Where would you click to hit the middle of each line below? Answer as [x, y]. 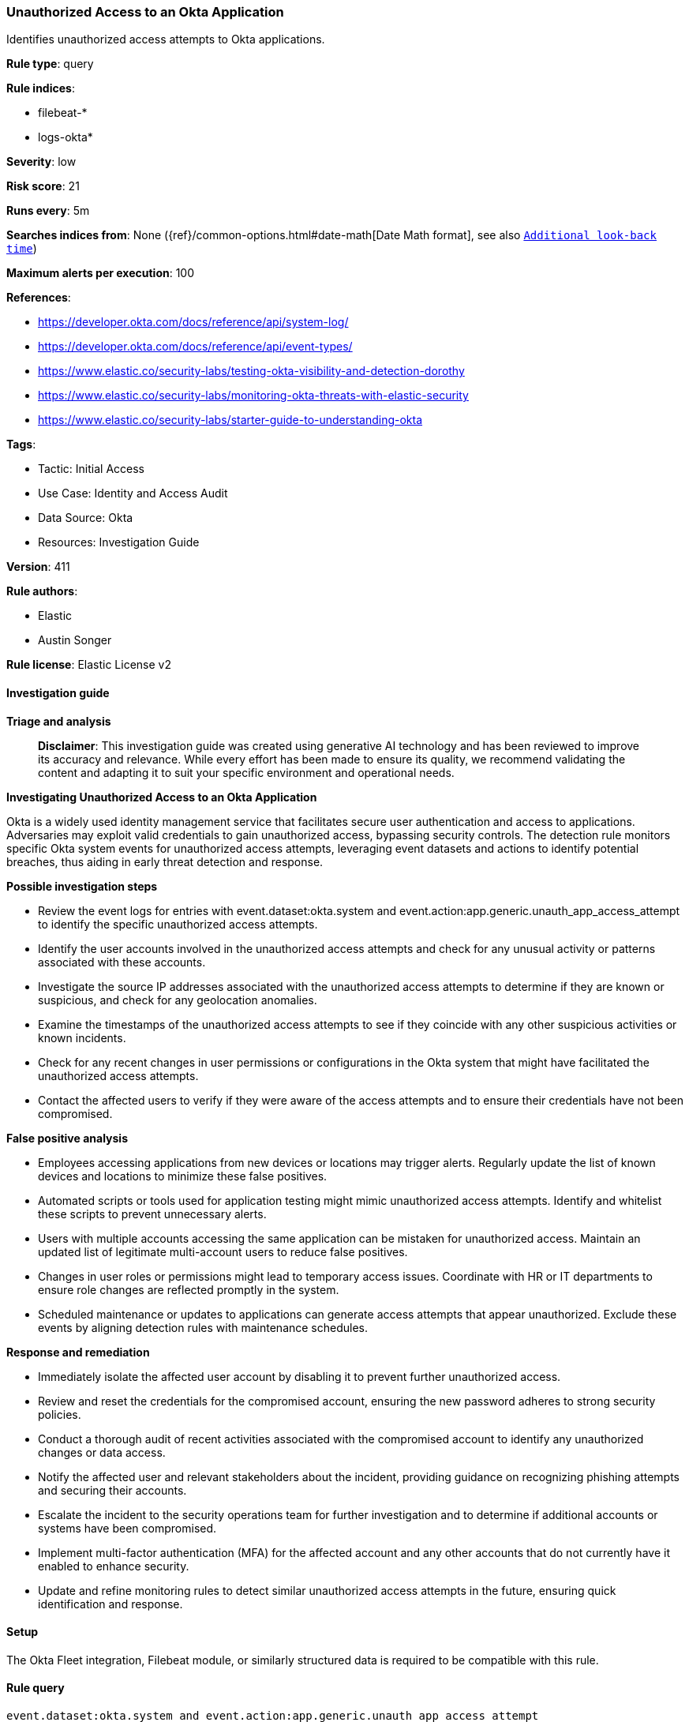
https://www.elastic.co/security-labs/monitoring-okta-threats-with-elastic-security [253, 396]
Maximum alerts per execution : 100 [101, 273]
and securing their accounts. [112, 1490]
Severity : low [41, 162]
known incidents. [82, 1037]
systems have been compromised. [127, 1528]
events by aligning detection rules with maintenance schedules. [203, 1327]
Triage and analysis [59, 721]
